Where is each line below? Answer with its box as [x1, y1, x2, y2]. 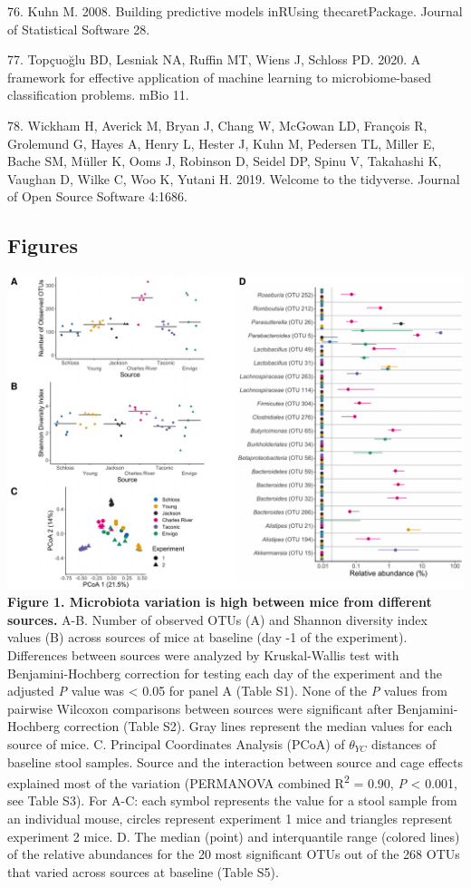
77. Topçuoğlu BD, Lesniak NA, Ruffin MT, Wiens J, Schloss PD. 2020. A [7, 50, 421, 69]
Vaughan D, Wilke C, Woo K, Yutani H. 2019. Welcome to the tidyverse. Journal [7, 169, 460, 188]
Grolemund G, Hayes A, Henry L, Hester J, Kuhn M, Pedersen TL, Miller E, [7, 133, 436, 152]
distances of [371, 734, 437, 753]
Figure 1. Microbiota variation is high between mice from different [7, 592, 432, 611]
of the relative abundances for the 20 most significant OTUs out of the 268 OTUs [7, 844, 460, 864]
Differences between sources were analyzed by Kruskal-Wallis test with [7, 646, 399, 665]
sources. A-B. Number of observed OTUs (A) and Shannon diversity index [7, 610, 428, 629]
